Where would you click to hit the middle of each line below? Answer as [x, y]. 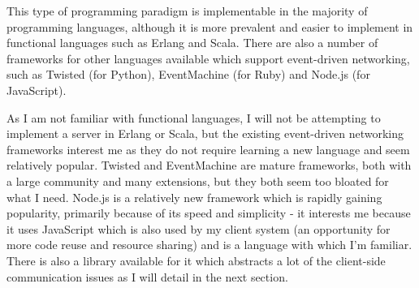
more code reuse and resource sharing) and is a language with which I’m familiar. [209, 245]
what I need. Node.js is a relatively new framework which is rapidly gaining [194, 197]
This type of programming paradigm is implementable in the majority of [187, 11]
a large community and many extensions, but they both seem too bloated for [198, 181]
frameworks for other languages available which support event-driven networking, [208, 58]
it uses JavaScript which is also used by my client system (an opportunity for [199, 228]
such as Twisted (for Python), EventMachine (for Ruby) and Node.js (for [188, 74]
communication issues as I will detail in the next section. [147, 276]
